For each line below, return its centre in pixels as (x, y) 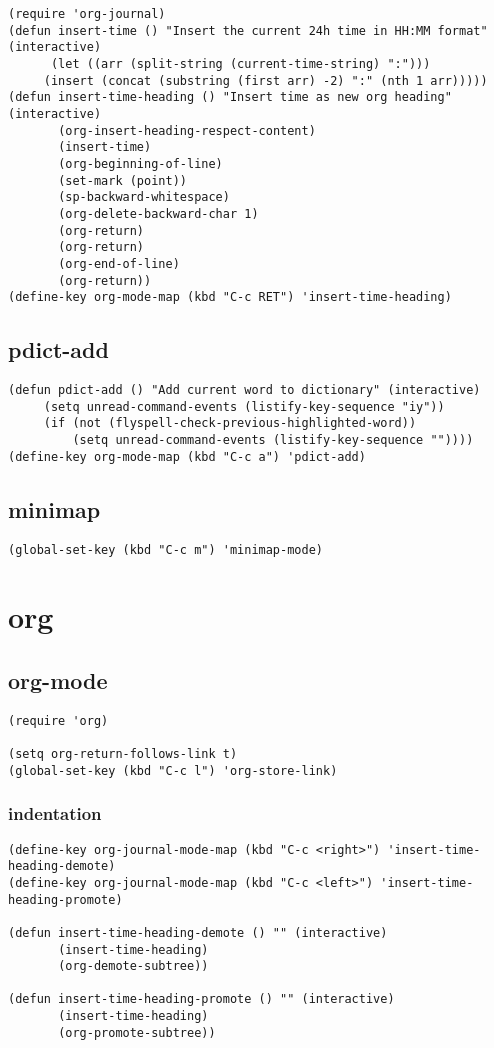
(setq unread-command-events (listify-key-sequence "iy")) (244, 406)
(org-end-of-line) (119, 263)
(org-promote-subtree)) (137, 1032)
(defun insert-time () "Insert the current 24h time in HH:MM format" (248, 30)
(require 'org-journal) (87, 14)
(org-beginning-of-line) (140, 163)
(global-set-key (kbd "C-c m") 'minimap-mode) (165, 549)
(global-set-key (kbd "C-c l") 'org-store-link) (173, 770)
